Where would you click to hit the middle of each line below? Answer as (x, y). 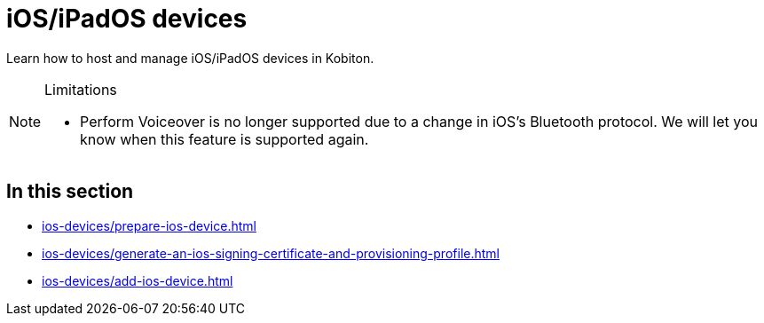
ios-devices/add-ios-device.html (138, 280)
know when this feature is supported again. (224, 139)
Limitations (81, 89)
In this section (70, 192)
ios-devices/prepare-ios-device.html (149, 225)
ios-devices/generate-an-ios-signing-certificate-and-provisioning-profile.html (271, 253)
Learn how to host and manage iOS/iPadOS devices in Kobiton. (190, 58)
